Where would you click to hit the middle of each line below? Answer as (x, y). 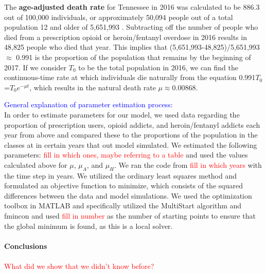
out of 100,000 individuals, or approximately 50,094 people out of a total (119, 17)
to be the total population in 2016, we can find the (158, 67)
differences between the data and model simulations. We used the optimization (128, 195)
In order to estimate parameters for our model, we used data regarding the (122, 114)
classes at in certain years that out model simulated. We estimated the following (131, 144)
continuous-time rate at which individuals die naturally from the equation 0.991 (130, 77)
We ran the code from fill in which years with (190, 164)
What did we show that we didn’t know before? (79, 266)
